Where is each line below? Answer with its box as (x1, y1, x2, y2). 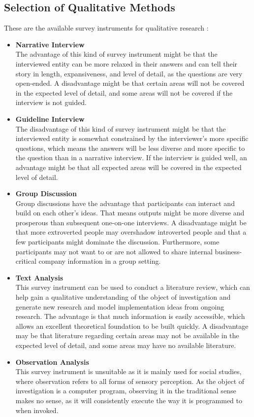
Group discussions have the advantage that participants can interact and (15, 198, 235, 208)
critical (15, 256, 36, 266)
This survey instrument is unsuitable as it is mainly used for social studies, (15, 366, 242, 377)
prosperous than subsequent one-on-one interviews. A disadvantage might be (15, 217, 247, 227)
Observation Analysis (15, 356, 89, 367)
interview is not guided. (15, 97, 87, 107)
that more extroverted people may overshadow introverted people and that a (15, 227, 247, 237)
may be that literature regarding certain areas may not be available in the (15, 330, 239, 341)
